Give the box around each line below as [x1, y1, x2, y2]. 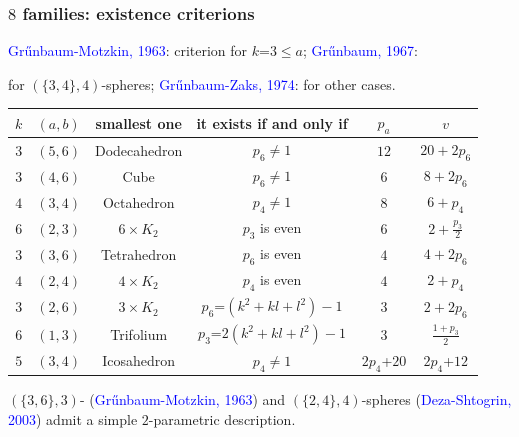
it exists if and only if [196, 112, 348, 133]
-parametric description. [148, 408, 296, 429]
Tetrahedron [101, 243, 177, 264]
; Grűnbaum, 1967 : [303, 40, 418, 61]
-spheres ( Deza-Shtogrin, [361, 389, 512, 410]
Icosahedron [102, 350, 176, 371]
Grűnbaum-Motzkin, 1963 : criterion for [8, 40, 248, 61]
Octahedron [102, 191, 175, 212]
